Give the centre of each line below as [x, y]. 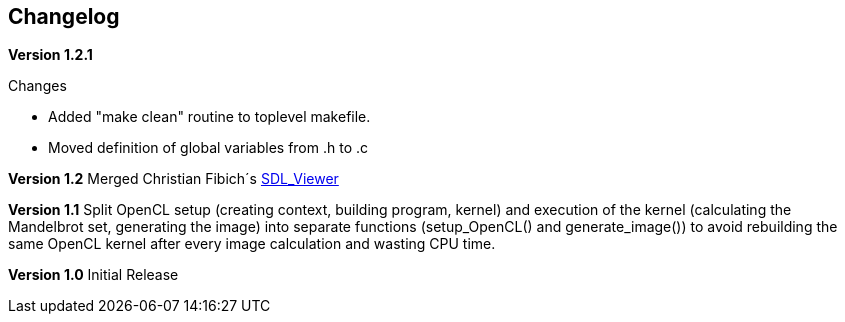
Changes [37, 86]
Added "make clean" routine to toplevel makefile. [209, 117]
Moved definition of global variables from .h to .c [208, 148]
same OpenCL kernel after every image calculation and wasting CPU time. [252, 244]
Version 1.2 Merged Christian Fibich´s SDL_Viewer [173, 179]
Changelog [64, 16]
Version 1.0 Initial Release [93, 275]
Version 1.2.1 [50, 55]
